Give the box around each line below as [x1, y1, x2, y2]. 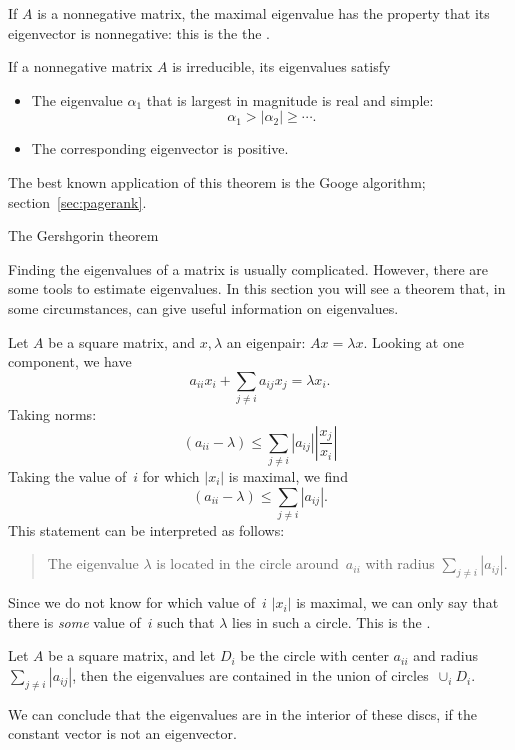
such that [157, 611, 215, 632]
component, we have [8, 351, 132, 372]
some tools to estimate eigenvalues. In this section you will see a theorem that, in [8, 278, 506, 299]
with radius [365, 553, 435, 574]
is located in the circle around [156, 553, 339, 574]
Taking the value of [8, 465, 127, 486]
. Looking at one [363, 331, 464, 352]
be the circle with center [240, 645, 389, 666]
